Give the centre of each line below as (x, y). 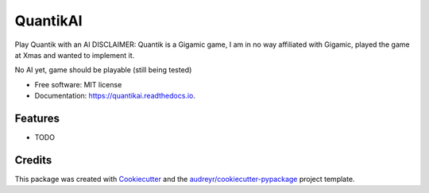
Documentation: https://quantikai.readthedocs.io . (115, 96)
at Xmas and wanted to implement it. (75, 55)
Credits (33, 160)
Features (37, 118)
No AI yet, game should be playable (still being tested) (103, 70)
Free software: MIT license (78, 84)
